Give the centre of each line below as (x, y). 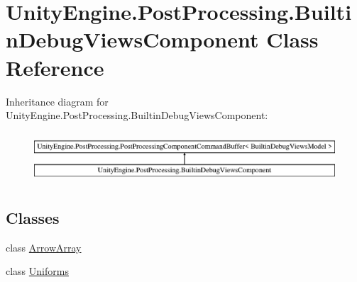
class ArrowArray (44, 247)
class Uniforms (37, 271)
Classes (33, 217)
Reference (55, 67)
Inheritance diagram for (57, 101)
